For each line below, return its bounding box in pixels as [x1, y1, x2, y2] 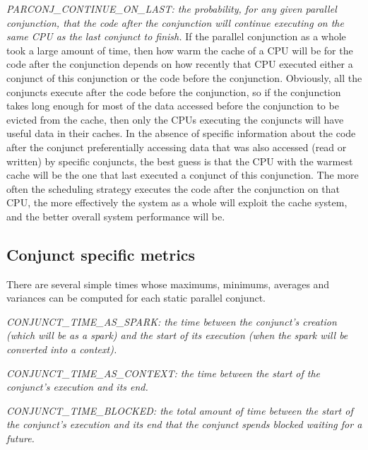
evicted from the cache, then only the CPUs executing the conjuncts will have [6, 112, 344, 126]
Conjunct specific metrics [6, 243, 196, 265]
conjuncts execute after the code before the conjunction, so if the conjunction [6, 84, 341, 99]
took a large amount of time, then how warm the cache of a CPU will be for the [6, 42, 353, 57]
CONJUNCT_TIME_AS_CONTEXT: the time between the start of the [6, 365, 321, 380]
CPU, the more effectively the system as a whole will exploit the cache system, [6, 195, 348, 210]
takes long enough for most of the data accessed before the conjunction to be [6, 98, 339, 113]
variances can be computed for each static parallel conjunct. [6, 290, 266, 305]
